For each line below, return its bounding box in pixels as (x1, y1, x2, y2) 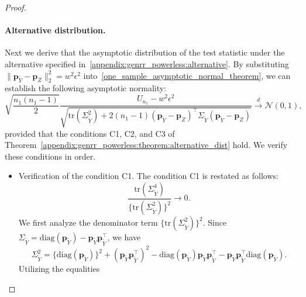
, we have (107, 230, 141, 243)
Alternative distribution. (5, 24, 106, 36)
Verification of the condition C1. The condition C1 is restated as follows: (18, 170, 279, 182)
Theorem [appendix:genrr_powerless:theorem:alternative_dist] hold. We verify (5, 139, 288, 151)
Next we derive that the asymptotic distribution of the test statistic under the (5, 46, 285, 58)
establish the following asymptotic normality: (5, 82, 167, 94)
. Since (202, 216, 227, 228)
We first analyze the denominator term (18, 216, 158, 228)
